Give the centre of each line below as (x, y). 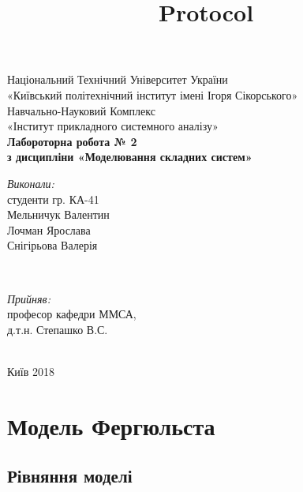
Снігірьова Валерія (52, 245)
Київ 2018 (31, 371)
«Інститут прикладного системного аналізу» (113, 126)
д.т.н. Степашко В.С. (58, 329)
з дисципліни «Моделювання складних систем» (130, 157)
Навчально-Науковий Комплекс (81, 110)
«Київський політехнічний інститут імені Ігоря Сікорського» (153, 94)
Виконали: (31, 183)
